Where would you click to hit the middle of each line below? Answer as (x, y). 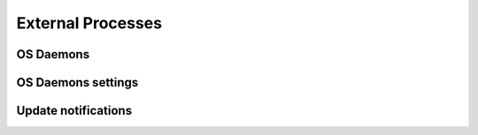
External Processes (89, 23)
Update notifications (74, 111)
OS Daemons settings (77, 82)
